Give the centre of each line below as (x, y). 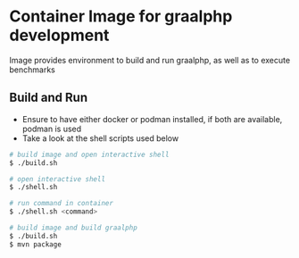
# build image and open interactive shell (89, 154)
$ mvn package (36, 244)
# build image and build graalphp (74, 228)
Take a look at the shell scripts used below (100, 138)
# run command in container (62, 204)
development (59, 35)
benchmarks (32, 70)
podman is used (52, 129)
